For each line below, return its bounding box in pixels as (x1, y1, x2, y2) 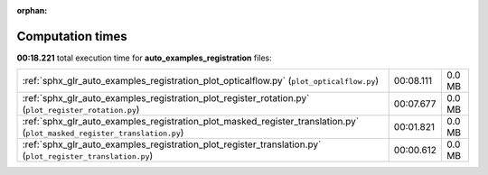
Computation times (16, 28, 127, 44)
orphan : (16, 5, 48, 15)
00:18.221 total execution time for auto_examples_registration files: (16, 52, 273, 63)
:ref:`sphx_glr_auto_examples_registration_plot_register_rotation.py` (22, 92, 310, 105)
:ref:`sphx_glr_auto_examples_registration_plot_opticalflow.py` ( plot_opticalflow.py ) (22, 75, 380, 87)
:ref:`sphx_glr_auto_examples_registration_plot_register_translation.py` (22, 138, 322, 151)
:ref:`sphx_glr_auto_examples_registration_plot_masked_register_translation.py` (22, 115, 360, 128)
